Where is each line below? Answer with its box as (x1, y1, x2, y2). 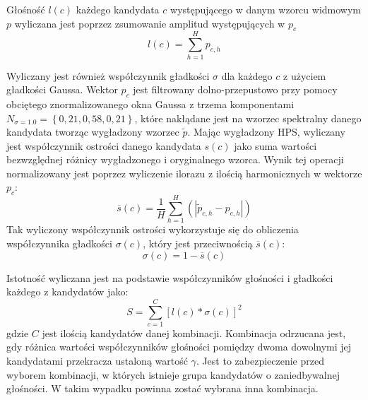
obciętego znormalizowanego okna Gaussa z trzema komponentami (6, 96, 295, 111)
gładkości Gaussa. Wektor (6, 82, 118, 97)
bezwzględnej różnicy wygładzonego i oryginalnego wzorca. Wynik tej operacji (6, 152, 344, 167)
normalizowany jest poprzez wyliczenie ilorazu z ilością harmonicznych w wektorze (6, 165, 362, 180)
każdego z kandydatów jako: (6, 284, 129, 299)
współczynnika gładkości (6, 235, 112, 250)
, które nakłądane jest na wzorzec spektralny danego (134, 110, 362, 125)
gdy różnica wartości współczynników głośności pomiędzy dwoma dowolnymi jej (6, 339, 352, 354)
